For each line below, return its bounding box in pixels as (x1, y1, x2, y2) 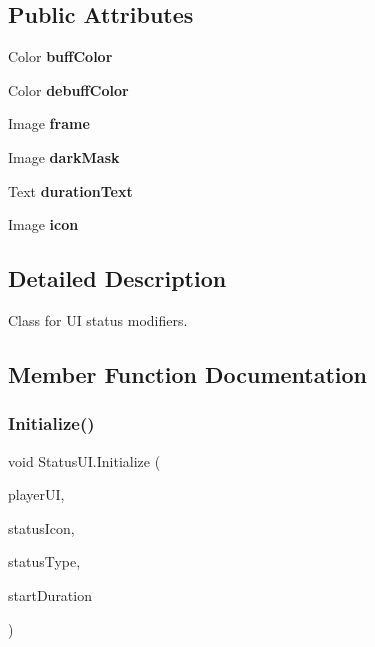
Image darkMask (8, 146, 120, 167)
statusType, (8, 551, 81, 572)
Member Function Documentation (8, 358, 368, 389)
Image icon (8, 214, 79, 235)
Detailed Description (8, 263, 227, 294)
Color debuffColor (8, 79, 129, 100)
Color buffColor (8, 46, 113, 67)
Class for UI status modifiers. (8, 309, 188, 330)
